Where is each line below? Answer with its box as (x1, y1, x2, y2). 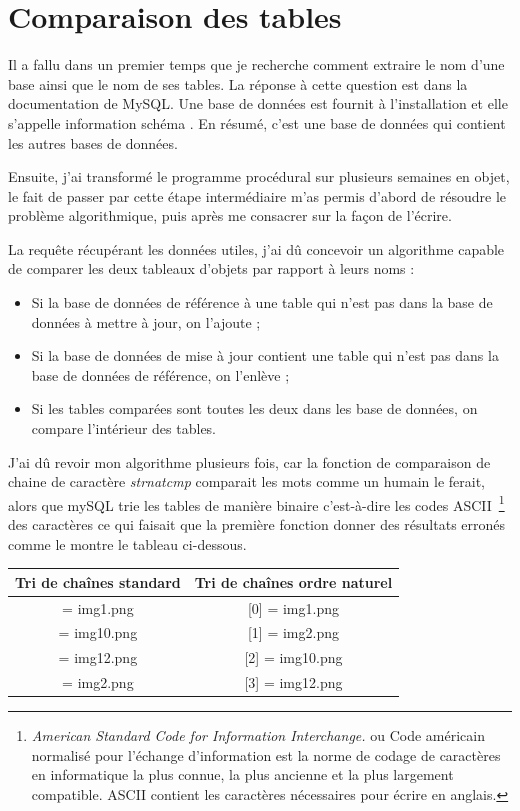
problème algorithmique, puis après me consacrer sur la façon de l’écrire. (8, 205, 452, 226)
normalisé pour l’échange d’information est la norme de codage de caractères (31, 744, 501, 765)
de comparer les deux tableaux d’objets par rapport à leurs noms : (8, 258, 415, 279)
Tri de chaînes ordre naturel (194, 571, 393, 592)
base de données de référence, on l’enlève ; (31, 364, 290, 385)
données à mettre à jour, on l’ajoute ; (31, 311, 261, 332)
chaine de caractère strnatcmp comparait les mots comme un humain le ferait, (8, 471, 485, 492)
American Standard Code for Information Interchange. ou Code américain (31, 725, 485, 746)
